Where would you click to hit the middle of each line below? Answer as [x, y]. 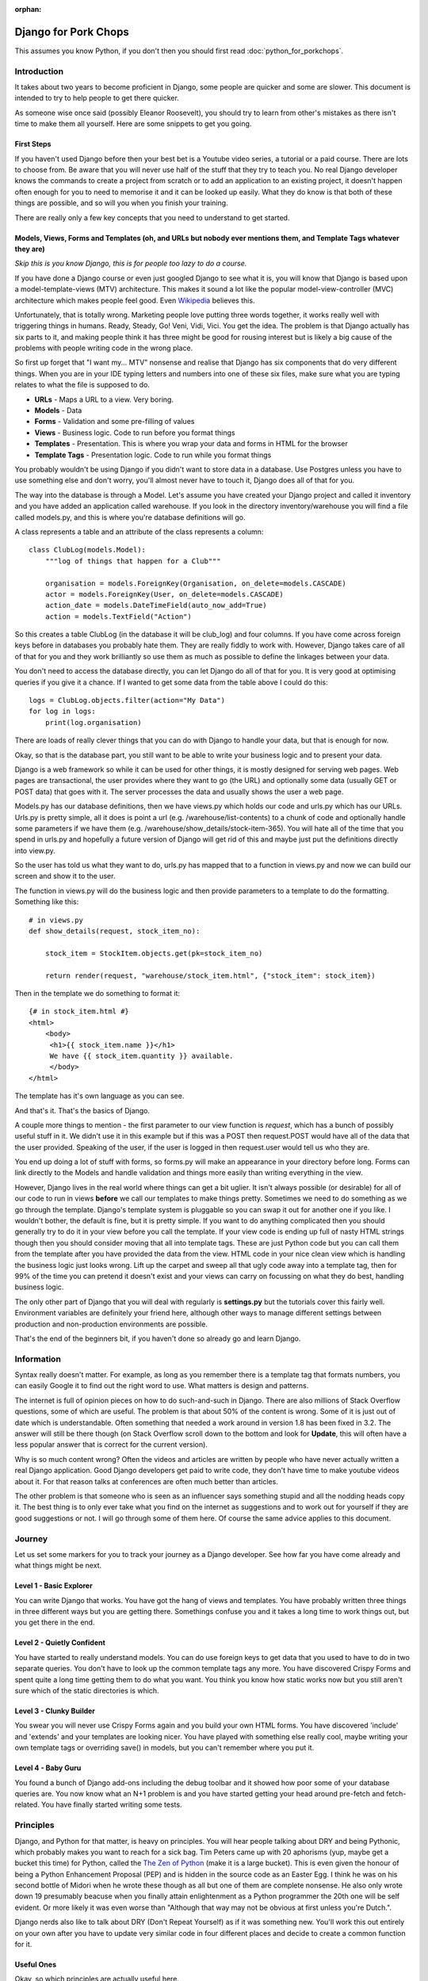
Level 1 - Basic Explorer [53, 1586]
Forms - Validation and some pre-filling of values [115, 422]
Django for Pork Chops [72, 32]
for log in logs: [62, 712]
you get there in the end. [55, 1622]
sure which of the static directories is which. [87, 1691]
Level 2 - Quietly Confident [60, 1643]
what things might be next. [58, 1566]
